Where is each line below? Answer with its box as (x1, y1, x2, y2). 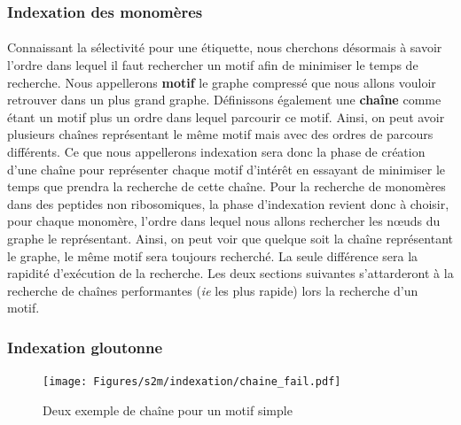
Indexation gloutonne (7, 336, 163, 358)
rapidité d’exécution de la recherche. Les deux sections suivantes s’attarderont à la (7, 264, 454, 282)
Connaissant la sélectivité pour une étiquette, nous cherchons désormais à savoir (7, 38, 442, 57)
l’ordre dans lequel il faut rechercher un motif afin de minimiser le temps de (7, 56, 418, 74)
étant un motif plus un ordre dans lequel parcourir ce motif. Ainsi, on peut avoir (7, 107, 445, 126)
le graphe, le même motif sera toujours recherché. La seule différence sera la (7, 246, 418, 265)
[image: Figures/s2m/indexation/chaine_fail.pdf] (43, 375, 341, 389)
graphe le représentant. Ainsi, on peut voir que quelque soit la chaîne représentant (7, 228, 453, 247)
